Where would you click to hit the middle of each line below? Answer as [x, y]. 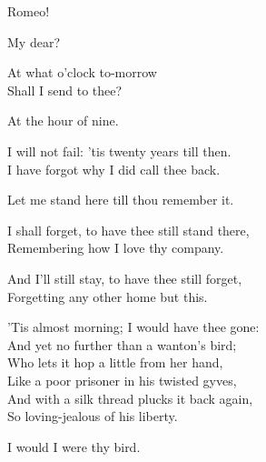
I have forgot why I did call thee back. [114, 169]
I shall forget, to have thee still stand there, [128, 230]
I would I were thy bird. [74, 446]
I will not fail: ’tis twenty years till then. [119, 151]
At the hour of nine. [63, 121]
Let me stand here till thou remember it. [121, 200]
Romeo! [29, 11]
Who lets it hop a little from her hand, [115, 362]
